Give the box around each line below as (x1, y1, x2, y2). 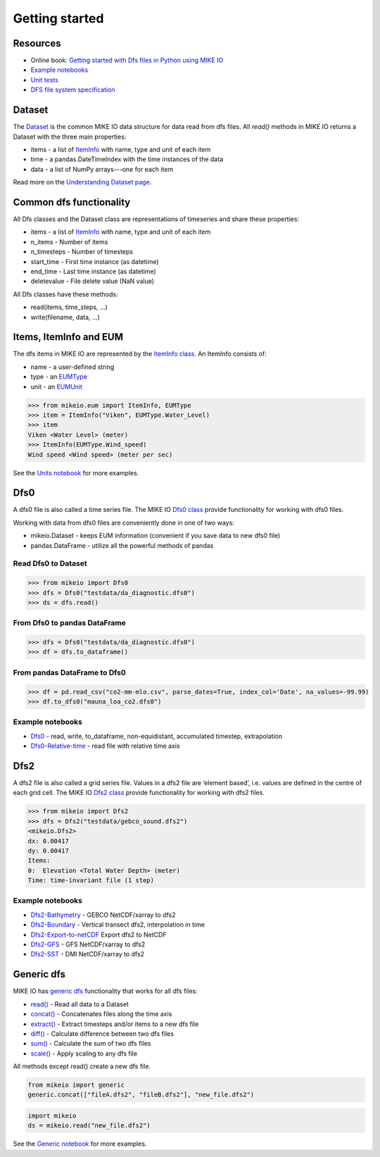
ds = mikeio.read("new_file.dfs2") (27, 1122, 151, 1130)
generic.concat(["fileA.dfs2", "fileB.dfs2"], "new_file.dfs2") (27, 1091, 255, 1099)
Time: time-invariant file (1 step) (27, 877, 155, 884)
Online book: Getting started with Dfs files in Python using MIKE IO (30, 56, 224, 65)
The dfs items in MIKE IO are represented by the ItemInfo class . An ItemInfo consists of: (13, 349, 267, 358)
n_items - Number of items (30, 237, 108, 246)
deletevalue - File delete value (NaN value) (30, 277, 155, 285)
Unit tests (30, 75, 59, 84)
